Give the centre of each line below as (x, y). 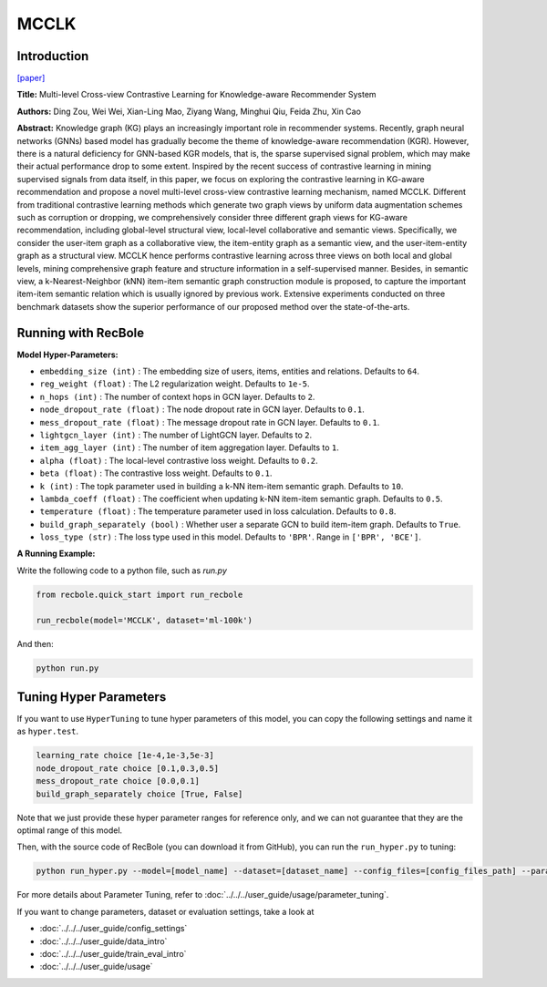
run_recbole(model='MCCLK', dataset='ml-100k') (144, 620)
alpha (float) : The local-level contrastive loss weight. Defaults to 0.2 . (179, 460)
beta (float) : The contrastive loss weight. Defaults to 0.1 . (156, 473)
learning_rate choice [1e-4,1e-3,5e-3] (125, 756)
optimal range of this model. (70, 830)
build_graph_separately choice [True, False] (139, 794)
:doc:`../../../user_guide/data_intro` (103, 941)
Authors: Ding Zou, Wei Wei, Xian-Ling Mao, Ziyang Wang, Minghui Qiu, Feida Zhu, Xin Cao (189, 111)
